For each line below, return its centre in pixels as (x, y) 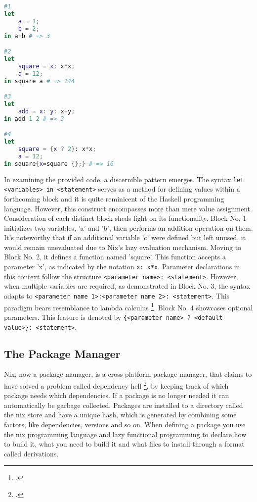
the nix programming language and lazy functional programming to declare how (125, 434)
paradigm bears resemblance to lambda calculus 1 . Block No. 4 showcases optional (128, 306)
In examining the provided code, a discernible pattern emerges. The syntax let (124, 179)
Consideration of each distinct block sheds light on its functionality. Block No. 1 (125, 218)
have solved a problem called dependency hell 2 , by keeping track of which (116, 385)
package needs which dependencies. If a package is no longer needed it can (117, 395)
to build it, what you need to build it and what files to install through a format (124, 444)
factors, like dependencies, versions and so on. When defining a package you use (125, 425)
